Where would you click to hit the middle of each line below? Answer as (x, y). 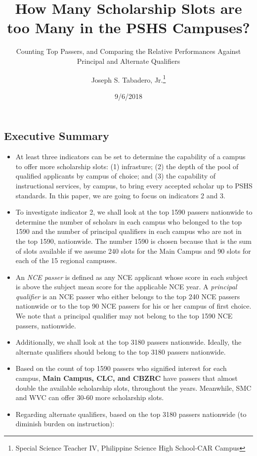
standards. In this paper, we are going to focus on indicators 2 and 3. (120, 195)
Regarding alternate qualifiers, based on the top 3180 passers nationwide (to (131, 414)
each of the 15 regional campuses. (66, 260)
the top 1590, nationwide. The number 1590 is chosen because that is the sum (133, 241)
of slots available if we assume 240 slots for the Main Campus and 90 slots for (133, 251)
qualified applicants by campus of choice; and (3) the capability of (116, 176)
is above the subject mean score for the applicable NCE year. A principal (126, 287)
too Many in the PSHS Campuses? (128, 27)
